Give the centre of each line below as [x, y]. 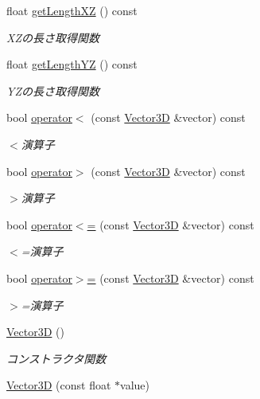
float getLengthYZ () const [72, 64]
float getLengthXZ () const [72, 10]
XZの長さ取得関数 [53, 37]
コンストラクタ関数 [56, 358]
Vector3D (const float [59, 385]
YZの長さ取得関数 [53, 90]
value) [135, 385]
